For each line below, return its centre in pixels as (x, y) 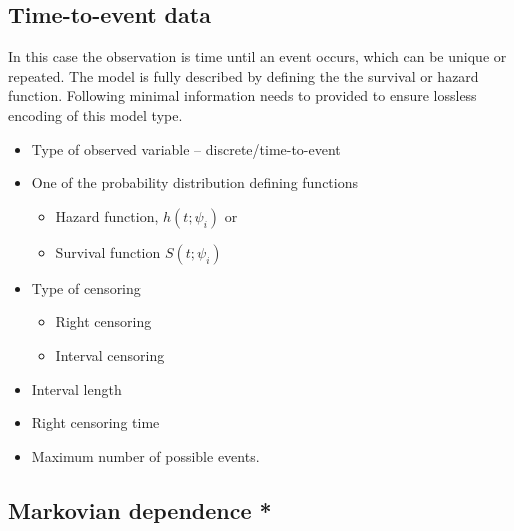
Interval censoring (110, 354)
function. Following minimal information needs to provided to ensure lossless (242, 95)
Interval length (76, 388)
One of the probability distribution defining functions (195, 182)
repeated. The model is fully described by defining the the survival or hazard (243, 75)
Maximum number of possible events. (145, 455)
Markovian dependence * (140, 509)
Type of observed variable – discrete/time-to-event (186, 148)
